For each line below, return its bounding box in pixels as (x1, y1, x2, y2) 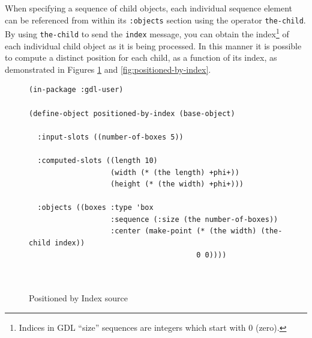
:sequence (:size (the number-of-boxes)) (110, 215, 278, 224)
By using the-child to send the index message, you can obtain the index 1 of (5, 26, 289, 40)
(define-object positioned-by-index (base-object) (29, 109, 235, 118)
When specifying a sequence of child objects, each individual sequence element (5, 2, 293, 14)
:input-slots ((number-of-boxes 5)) (37, 132, 184, 141)
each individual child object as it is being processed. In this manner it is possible (5, 39, 302, 52)
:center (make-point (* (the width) (110, 227, 257, 236)
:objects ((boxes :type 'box (37, 203, 154, 212)
